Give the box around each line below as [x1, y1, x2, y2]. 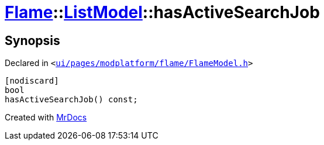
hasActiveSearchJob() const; [5, 95, 138, 105]
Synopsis [5, 33, 60, 48]
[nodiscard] [5, 76, 59, 86]
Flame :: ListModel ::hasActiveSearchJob [5, 2, 320, 22]
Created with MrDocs [5, 112, 87, 123]
